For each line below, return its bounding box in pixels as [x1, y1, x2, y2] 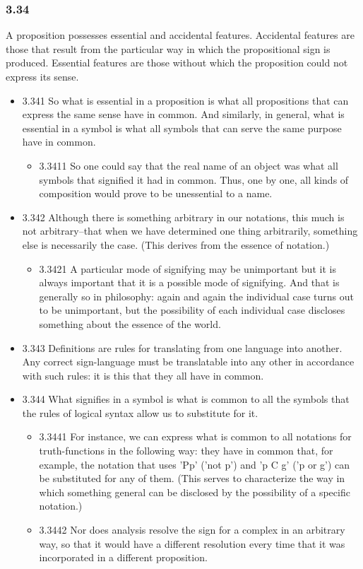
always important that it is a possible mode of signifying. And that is [39, 275, 340, 290]
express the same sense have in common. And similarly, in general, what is [22, 107, 345, 122]
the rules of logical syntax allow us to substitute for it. [22, 405, 258, 420]
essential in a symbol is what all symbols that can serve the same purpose [22, 120, 342, 135]
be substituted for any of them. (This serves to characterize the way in [39, 471, 345, 486]
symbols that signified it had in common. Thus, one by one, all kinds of [39, 172, 349, 187]
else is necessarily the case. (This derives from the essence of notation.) [22, 237, 330, 252]
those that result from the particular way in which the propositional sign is [6, 41, 331, 56]
